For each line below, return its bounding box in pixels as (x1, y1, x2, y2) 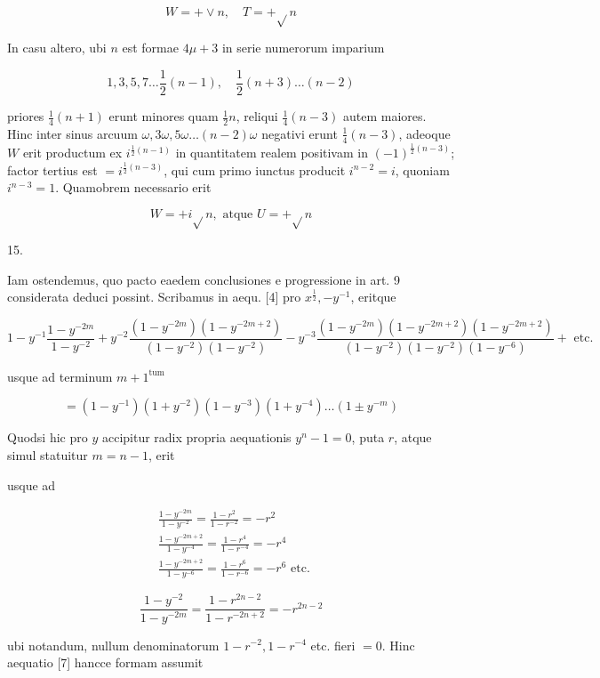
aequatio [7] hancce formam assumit (7, 653, 204, 672)
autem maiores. (342, 107, 427, 125)
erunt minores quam (108, 107, 219, 125)
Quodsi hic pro (7, 428, 88, 447)
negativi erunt (261, 124, 338, 142)
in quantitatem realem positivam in (175, 143, 368, 162)
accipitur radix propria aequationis (101, 428, 292, 447)
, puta (351, 428, 385, 447)
